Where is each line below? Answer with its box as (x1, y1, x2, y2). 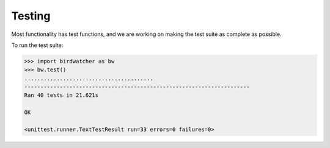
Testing (11, 9, 51, 23)
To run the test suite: (11, 41, 64, 49)
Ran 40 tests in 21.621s (24, 92, 99, 99)
